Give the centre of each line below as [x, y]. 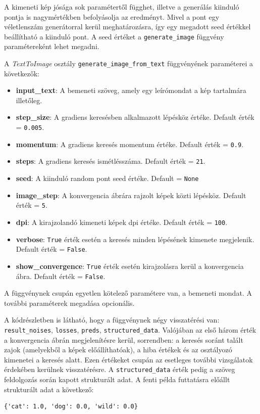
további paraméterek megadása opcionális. [69, 303]
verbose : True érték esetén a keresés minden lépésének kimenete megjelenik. [135, 239]
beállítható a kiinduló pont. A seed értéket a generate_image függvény [114, 36]
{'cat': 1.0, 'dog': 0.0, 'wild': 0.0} [71, 407]
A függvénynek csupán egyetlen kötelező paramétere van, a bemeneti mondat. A [128, 293]
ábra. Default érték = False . [61, 276]
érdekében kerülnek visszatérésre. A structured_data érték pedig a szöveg [120, 369]
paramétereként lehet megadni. [52, 46]
